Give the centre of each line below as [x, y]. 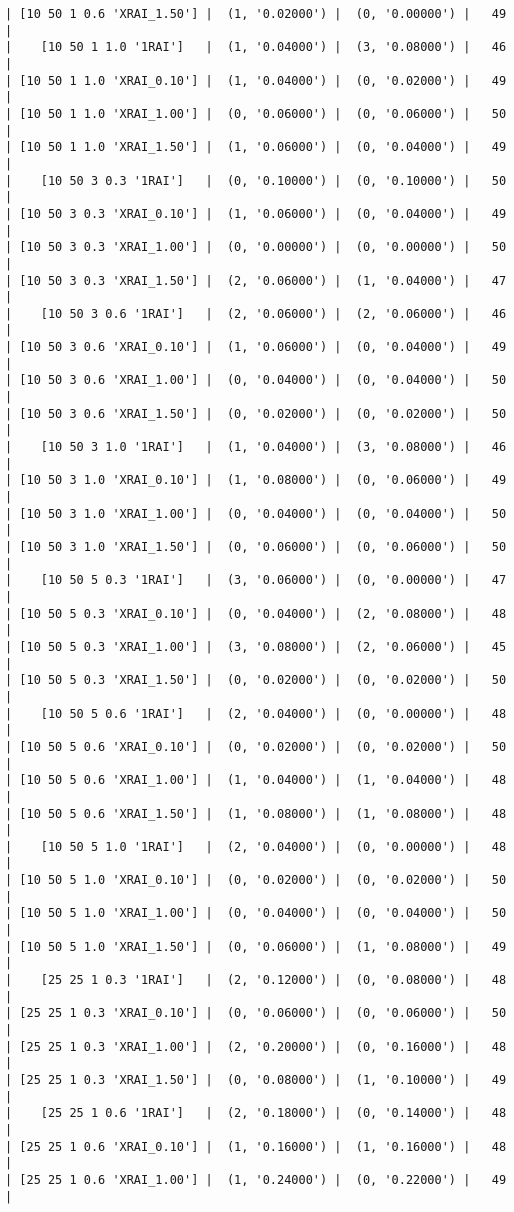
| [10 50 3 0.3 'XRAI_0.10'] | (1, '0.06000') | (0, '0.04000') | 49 [256, 213]
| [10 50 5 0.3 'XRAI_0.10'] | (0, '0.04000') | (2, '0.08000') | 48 [256, 613]
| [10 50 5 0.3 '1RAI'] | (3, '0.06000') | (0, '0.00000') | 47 [256, 580]
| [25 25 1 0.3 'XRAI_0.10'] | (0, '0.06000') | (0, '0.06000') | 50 [256, 1013]
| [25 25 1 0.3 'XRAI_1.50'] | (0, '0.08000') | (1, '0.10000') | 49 [256, 1080]
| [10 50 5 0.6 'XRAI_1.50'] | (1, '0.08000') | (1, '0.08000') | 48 [256, 813]
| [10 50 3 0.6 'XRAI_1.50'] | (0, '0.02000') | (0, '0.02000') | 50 [256, 413]
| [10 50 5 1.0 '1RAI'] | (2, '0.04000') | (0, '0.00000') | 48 [256, 846]
